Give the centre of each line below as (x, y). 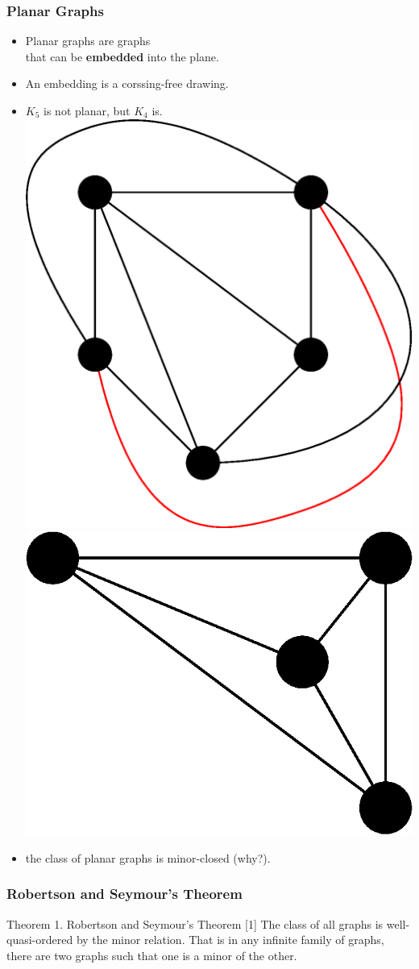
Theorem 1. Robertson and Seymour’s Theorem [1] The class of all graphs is (195, 923)
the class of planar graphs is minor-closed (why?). (148, 857)
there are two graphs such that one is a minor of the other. (152, 955)
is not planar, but (87, 110)
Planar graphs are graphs (88, 41)
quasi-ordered (40, 940)
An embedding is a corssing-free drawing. (127, 83)
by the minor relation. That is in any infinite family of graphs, (230, 940)
